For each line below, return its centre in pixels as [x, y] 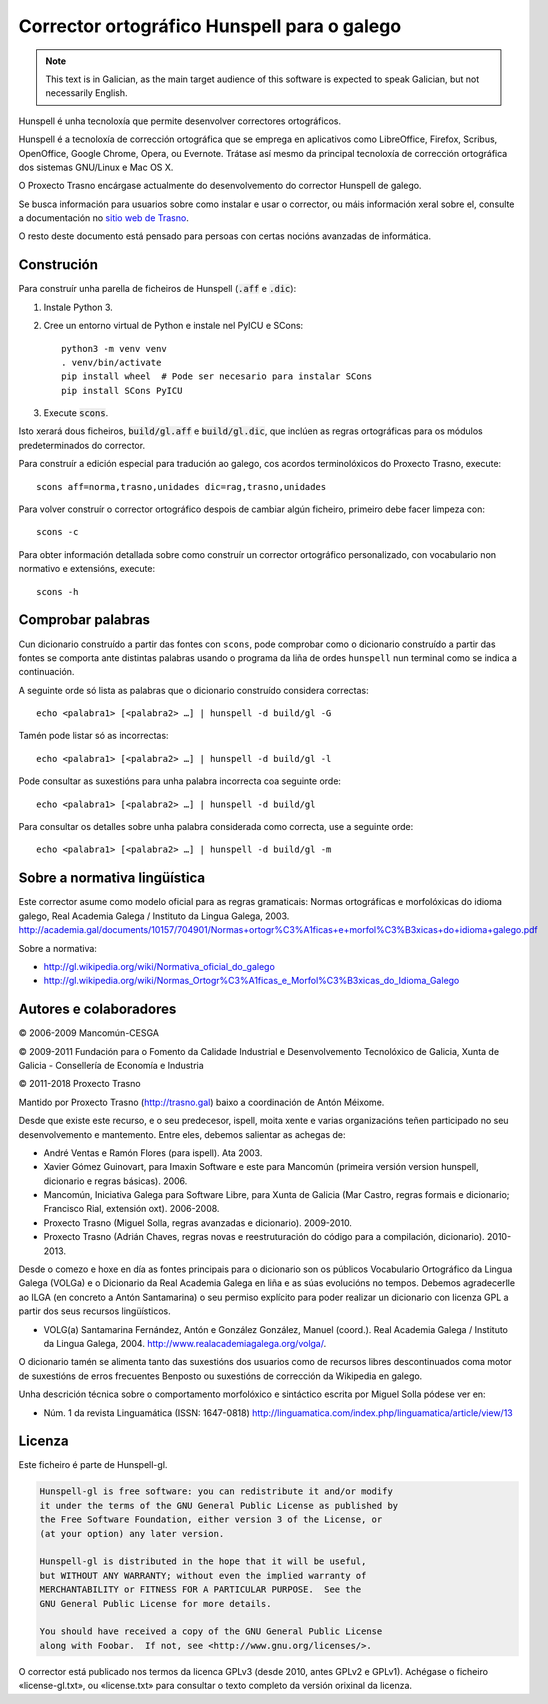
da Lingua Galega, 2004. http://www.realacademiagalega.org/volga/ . [185, 1343]
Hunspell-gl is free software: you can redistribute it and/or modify [216, 1491]
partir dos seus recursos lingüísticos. [95, 1311]
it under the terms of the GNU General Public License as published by [219, 1505]
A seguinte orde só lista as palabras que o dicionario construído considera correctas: [193, 690]
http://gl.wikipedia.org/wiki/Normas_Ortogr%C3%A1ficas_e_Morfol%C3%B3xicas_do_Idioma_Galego [251, 981]
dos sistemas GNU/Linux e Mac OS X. [96, 167]
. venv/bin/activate [111, 362]
